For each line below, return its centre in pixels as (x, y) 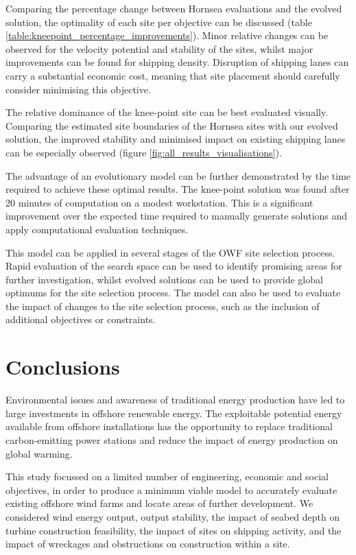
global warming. (39, 453)
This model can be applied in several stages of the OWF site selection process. (170, 252)
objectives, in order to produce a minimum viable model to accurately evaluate (171, 489)
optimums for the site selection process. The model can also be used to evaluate (173, 293)
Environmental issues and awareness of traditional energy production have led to (175, 400)
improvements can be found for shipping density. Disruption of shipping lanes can (177, 62)
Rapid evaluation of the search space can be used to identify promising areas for (174, 266)
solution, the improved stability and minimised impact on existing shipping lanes (176, 139)
